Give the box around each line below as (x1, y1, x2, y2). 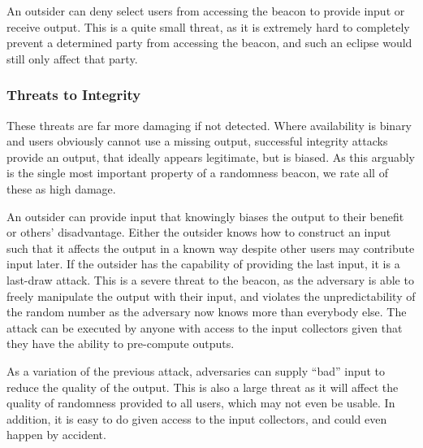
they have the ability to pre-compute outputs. (6, 335, 235, 352)
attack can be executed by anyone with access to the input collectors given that (6, 319, 403, 336)
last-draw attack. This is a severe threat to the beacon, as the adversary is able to (6, 271, 414, 288)
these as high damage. (6, 180, 116, 197)
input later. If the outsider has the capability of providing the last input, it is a (6, 255, 400, 272)
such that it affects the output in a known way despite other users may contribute (6, 239, 415, 256)
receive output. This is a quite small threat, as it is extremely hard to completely (6, 18, 410, 35)
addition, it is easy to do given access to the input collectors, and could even (6, 410, 387, 427)
